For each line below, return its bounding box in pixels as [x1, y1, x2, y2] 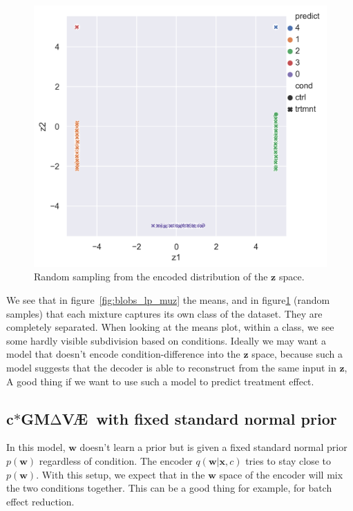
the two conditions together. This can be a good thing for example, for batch [6, 481, 332, 495]
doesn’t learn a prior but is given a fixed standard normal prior [79, 440, 347, 454]
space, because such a [251, 347, 343, 361]
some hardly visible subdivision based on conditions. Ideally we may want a [6, 333, 326, 347]
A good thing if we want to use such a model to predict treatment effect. [6, 374, 314, 388]
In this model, [6, 440, 66, 454]
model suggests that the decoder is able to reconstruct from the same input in [6, 360, 336, 375]
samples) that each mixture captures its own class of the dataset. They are [6, 306, 323, 320]
